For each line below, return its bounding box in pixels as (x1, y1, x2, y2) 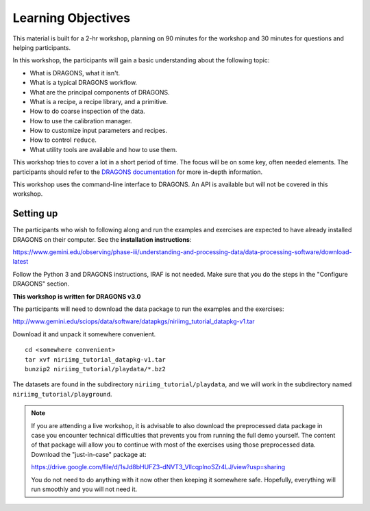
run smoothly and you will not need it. (31, 485, 138, 493)
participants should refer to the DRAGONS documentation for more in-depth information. (12, 168, 263, 176)
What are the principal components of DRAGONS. (29, 88, 170, 96)
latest (12, 258, 29, 266)
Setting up (12, 208, 58, 219)
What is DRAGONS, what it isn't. (29, 68, 120, 77)
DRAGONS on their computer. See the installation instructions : (12, 235, 192, 243)
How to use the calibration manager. (29, 116, 132, 125)
